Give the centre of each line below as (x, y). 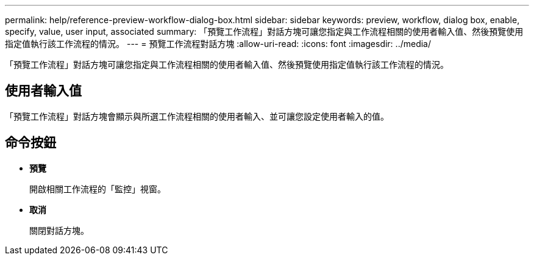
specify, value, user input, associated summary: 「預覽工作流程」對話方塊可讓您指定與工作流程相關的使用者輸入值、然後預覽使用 (264, 31)
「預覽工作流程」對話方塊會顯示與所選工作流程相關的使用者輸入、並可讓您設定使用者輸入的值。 (197, 116)
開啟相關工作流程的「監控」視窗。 (98, 189)
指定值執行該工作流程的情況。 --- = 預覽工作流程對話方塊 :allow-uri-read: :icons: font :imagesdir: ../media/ (218, 44)
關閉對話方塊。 (59, 230)
